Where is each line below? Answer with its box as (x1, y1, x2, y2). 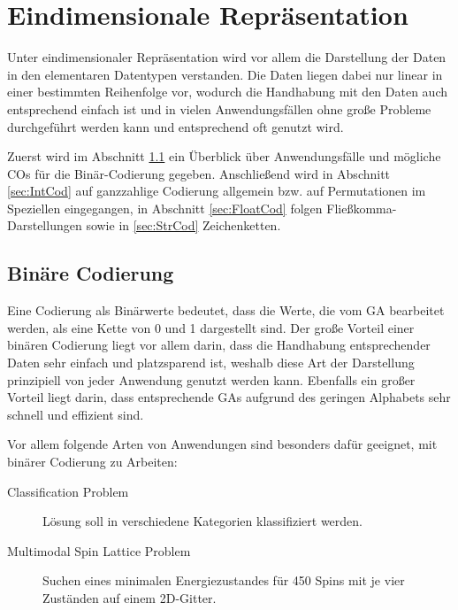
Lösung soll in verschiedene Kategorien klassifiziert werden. (42, 512, 363, 530)
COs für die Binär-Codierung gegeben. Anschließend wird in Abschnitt (7, 164, 391, 182)
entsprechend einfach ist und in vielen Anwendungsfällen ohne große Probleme (7, 99, 431, 118)
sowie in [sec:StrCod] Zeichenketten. (86, 216, 281, 235)
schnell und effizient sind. (7, 405, 144, 423)
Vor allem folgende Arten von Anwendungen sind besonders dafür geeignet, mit (7, 435, 438, 453)
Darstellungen (7, 216, 82, 235)
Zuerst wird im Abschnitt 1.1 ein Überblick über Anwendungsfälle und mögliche (7, 147, 441, 166)
